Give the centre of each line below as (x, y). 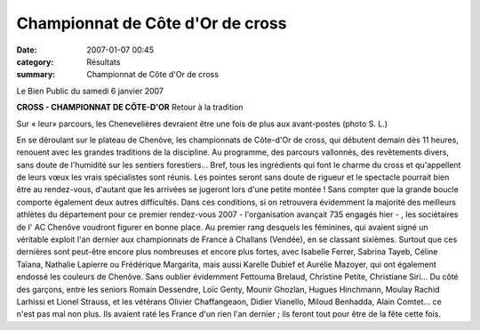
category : (35, 61)
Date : (27, 50)
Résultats (104, 61)
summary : (36, 75)
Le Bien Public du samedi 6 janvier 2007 (90, 91)
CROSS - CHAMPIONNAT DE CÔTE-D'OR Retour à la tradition (130, 108)
